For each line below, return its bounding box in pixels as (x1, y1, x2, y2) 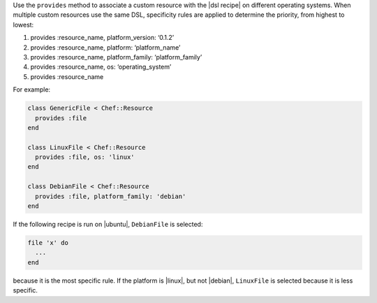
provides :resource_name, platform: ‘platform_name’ (30, 43, 181, 52)
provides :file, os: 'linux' (35, 153, 135, 161)
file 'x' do (27, 239, 69, 246)
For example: (13, 85, 51, 94)
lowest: (13, 20, 34, 29)
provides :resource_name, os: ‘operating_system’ (30, 63, 172, 71)
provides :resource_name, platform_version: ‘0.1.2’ (30, 34, 175, 42)
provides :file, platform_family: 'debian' (35, 192, 186, 200)
